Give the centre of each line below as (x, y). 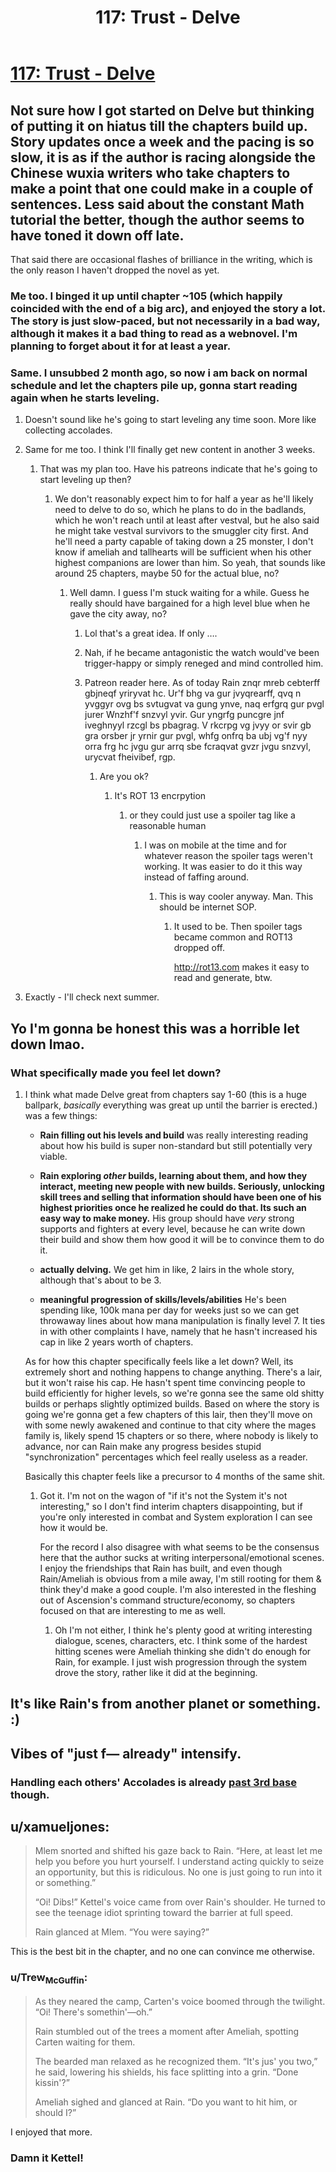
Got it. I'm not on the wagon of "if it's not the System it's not (163, 1495)
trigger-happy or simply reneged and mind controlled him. (204, 663)
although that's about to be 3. (100, 1280)
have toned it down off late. (97, 235)
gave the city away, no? (118, 614)
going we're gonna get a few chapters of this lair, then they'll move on (168, 1414)
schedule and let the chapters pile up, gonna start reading (154, 385)
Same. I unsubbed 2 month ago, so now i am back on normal (159, 373)
